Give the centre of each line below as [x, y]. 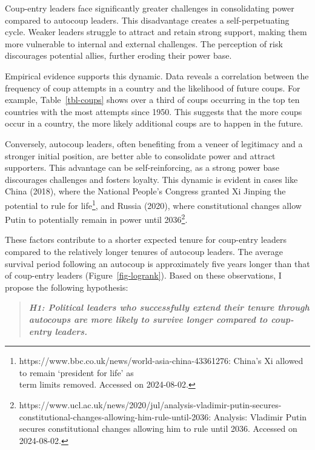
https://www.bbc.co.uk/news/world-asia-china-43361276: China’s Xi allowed [161, 361]
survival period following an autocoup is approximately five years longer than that [157, 263]
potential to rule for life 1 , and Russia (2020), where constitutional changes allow [153, 204]
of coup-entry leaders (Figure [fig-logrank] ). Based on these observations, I [143, 275]
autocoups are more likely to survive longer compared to [148, 319]
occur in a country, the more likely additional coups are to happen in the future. [154, 123]
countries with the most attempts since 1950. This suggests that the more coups [154, 111]
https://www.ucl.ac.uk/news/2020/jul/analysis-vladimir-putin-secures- [150, 404]
